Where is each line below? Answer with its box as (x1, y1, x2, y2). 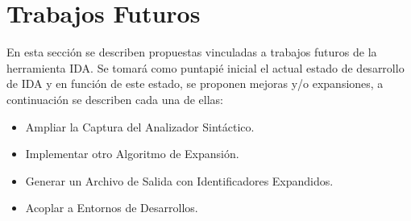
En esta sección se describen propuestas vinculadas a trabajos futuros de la (6, 44, 377, 60)
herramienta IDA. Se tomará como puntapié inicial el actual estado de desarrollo (6, 59, 405, 76)
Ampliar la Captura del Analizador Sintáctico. (25, 118, 255, 135)
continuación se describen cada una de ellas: (6, 90, 223, 107)
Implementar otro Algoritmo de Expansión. (25, 145, 239, 162)
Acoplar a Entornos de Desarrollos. (25, 199, 198, 216)
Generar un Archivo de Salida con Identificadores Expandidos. (25, 172, 334, 189)
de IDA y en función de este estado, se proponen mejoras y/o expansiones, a (6, 75, 384, 92)
